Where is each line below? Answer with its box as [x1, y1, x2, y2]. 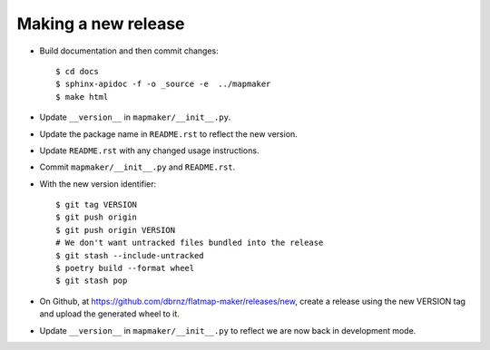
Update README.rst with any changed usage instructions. [39, 145, 260, 156]
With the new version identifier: [39, 178, 157, 190]
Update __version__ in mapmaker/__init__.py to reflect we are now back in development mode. [39, 325, 416, 335]
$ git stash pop [55, 276, 128, 286]
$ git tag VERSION [55, 199, 138, 210]
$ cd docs [55, 66, 99, 76]
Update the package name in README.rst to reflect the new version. [39, 128, 299, 140]
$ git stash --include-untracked [55, 250, 204, 260]
